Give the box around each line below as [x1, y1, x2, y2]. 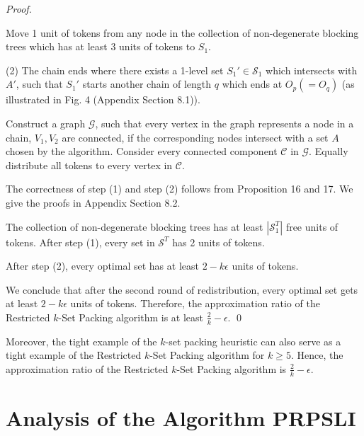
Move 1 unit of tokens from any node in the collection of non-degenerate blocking [6, 25, 359, 40]
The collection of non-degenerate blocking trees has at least [6, 219, 263, 234]
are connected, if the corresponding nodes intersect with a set [62, 130, 329, 144]
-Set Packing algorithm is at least [58, 309, 204, 324]
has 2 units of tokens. [172, 234, 265, 249]
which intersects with [266, 62, 358, 77]
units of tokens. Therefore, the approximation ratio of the [70, 296, 320, 311]
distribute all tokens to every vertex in [6, 157, 173, 172]
